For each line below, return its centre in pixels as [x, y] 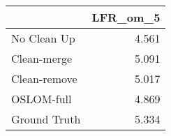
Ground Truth [46, 119]
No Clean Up [43, 38]
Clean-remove [44, 78]
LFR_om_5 [126, 17]
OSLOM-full [42, 99]
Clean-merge [42, 58]
